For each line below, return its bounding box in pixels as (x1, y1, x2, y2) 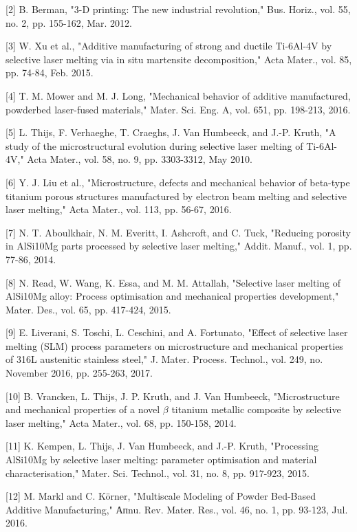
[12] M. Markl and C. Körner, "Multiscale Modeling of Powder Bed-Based (6, 489, 316, 503)
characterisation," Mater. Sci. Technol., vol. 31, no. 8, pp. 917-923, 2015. (6, 465, 310, 480)
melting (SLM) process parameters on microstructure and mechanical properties (6, 338, 343, 353)
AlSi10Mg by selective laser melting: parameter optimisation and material (6, 452, 317, 467)
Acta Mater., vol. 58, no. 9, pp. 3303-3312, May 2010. (27, 152, 252, 166)
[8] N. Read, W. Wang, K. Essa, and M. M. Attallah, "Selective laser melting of (6, 275, 340, 289)
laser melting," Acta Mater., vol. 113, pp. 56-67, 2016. (6, 202, 232, 217)
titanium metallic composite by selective (171, 402, 341, 417)
